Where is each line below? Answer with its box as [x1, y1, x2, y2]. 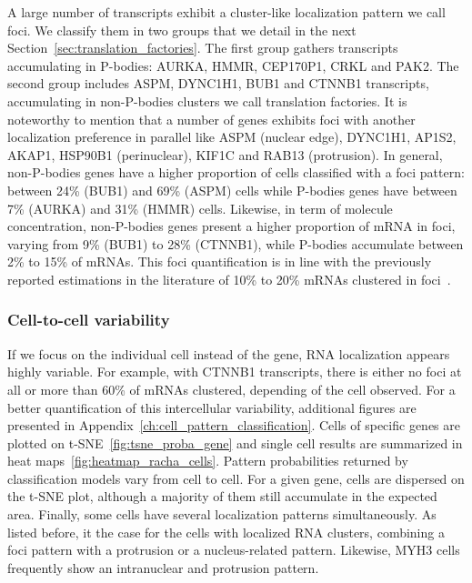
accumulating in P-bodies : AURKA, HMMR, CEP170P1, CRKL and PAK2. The [7, 55, 459, 75]
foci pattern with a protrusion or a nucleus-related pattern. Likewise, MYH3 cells [7, 540, 460, 559]
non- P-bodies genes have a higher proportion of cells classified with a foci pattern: [7, 163, 465, 182]
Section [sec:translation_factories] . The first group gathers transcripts [7, 38, 398, 57]
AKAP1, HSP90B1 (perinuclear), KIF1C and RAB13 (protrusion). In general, [7, 145, 443, 164]
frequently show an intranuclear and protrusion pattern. [7, 558, 319, 577]
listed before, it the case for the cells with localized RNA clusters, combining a [7, 522, 445, 541]
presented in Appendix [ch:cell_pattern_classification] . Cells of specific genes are [7, 416, 460, 435]
